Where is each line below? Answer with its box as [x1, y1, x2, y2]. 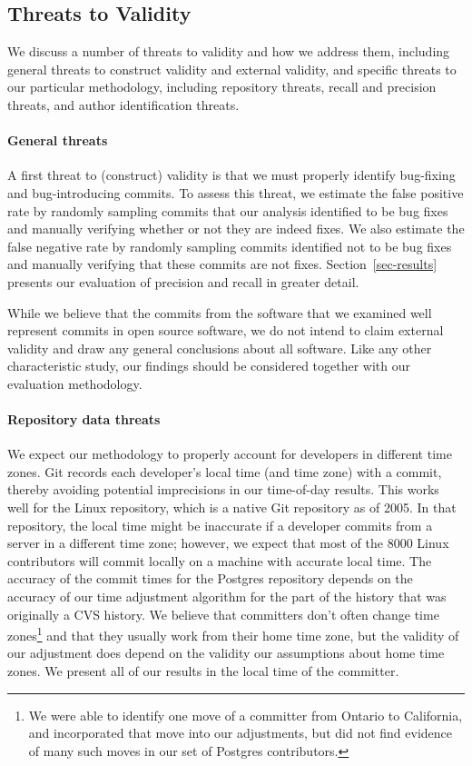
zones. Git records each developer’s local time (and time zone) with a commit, [7, 462, 442, 481]
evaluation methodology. [7, 373, 143, 393]
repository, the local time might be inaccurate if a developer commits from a [7, 515, 433, 534]
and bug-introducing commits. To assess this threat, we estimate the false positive [7, 183, 464, 202]
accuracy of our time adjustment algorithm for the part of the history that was [7, 587, 447, 606]
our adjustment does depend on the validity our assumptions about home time [7, 643, 445, 662]
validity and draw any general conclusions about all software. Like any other [7, 338, 432, 357]
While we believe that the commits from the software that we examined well [7, 303, 432, 322]
